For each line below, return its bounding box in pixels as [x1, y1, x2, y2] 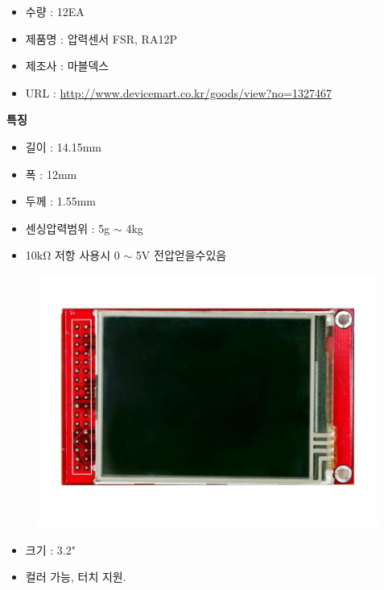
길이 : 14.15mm [25, 138, 101, 155]
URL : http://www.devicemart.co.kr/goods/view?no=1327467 [25, 84, 332, 101]
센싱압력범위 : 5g [25, 219, 110, 236]
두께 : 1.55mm [25, 193, 96, 210]
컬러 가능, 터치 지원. [25, 568, 126, 585]
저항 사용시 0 [54, 247, 120, 264]
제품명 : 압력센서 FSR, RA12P [25, 30, 177, 47]
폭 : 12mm [25, 165, 77, 182]
